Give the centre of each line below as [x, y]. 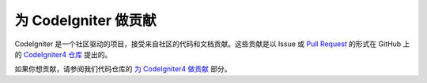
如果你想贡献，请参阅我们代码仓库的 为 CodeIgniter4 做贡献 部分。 [123, 69]
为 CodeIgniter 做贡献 [86, 20]
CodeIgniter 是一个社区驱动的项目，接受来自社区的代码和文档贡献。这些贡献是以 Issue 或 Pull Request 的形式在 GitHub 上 [212, 44]
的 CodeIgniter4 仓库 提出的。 [63, 54]
